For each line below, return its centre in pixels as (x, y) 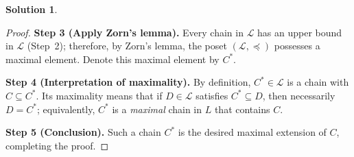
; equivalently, (66, 109)
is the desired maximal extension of (252, 132)
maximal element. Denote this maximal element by (113, 59)
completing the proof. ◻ (57, 145)
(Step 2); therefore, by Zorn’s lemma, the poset (127, 46)
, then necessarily (299, 95)
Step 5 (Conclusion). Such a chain (83, 132)
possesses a (297, 46)
